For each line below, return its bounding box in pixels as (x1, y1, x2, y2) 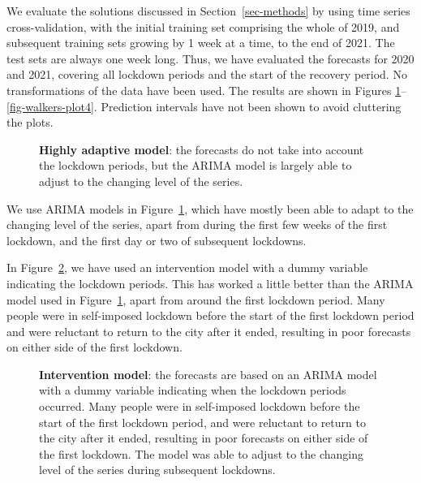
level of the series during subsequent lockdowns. (39, 461, 276, 478)
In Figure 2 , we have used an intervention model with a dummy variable (6, 259, 368, 276)
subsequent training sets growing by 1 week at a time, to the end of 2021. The (6, 34, 395, 51)
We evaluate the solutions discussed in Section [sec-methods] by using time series (6, 2, 410, 19)
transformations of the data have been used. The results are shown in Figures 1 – (6, 81, 407, 98)
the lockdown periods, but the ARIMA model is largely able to (39, 157, 352, 174)
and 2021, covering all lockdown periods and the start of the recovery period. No (6, 66, 407, 83)
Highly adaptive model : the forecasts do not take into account (39, 140, 364, 157)
